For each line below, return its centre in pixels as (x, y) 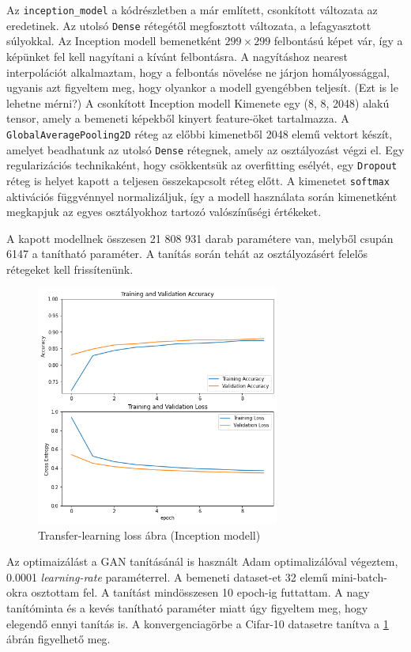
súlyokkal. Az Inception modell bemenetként (114, 41)
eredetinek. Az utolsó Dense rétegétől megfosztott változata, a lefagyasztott (189, 25)
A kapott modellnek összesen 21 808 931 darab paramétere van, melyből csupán (200, 238)
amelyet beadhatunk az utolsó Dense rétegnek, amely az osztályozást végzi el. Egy (205, 149)
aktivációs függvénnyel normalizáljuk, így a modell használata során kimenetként (202, 196)
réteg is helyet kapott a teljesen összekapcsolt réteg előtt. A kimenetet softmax (198, 180)
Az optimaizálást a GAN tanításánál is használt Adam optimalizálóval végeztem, (202, 561)
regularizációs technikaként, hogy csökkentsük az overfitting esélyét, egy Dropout (202, 165)
